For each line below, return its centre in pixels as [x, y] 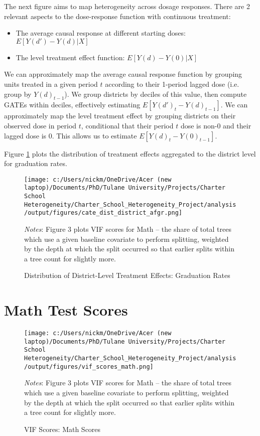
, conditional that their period [127, 125]
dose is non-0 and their [216, 125]
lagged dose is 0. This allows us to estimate [71, 135]
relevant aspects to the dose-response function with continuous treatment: [117, 16]
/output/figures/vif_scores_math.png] [89, 367]
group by [18, 94]
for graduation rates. [36, 163]
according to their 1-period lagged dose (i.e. [172, 84]
